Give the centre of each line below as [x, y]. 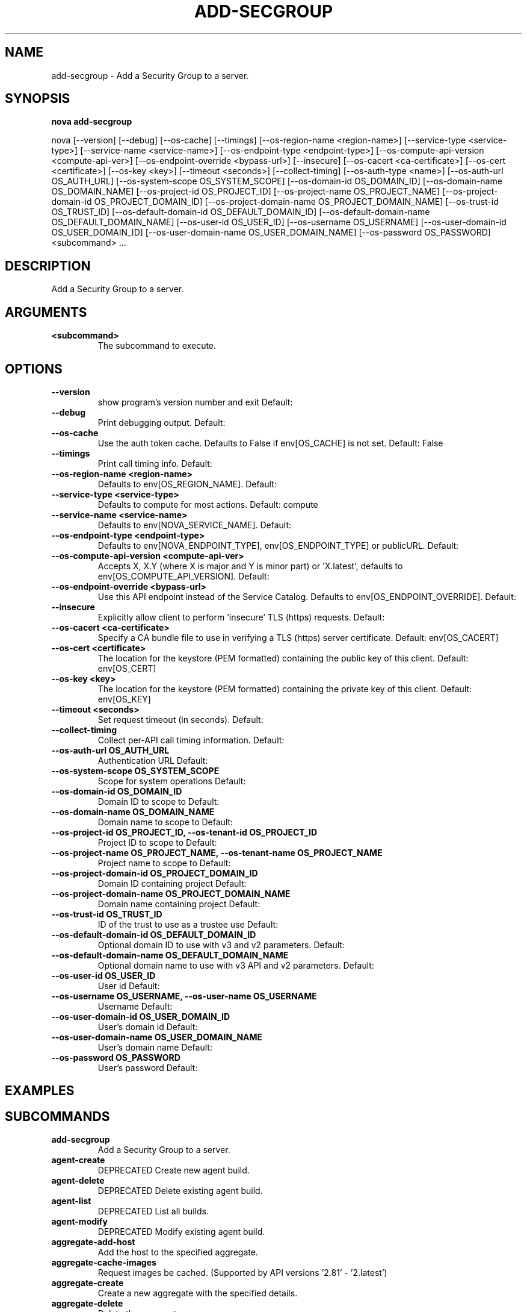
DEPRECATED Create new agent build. [174, 1170]
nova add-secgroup [92, 122]
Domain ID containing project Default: [172, 883]
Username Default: [135, 1006]
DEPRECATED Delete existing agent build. [180, 1191]
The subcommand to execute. [157, 346]
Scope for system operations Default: [172, 781]
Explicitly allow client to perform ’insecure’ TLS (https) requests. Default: [241, 617]
